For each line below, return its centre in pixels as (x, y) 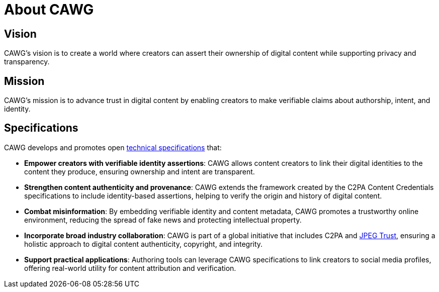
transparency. (27, 62)
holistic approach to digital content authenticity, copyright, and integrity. (144, 244)
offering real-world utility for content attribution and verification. (130, 268)
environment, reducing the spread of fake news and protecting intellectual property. (163, 220)
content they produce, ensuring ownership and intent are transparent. (140, 171)
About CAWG (49, 10)
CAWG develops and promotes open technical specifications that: (113, 147)
